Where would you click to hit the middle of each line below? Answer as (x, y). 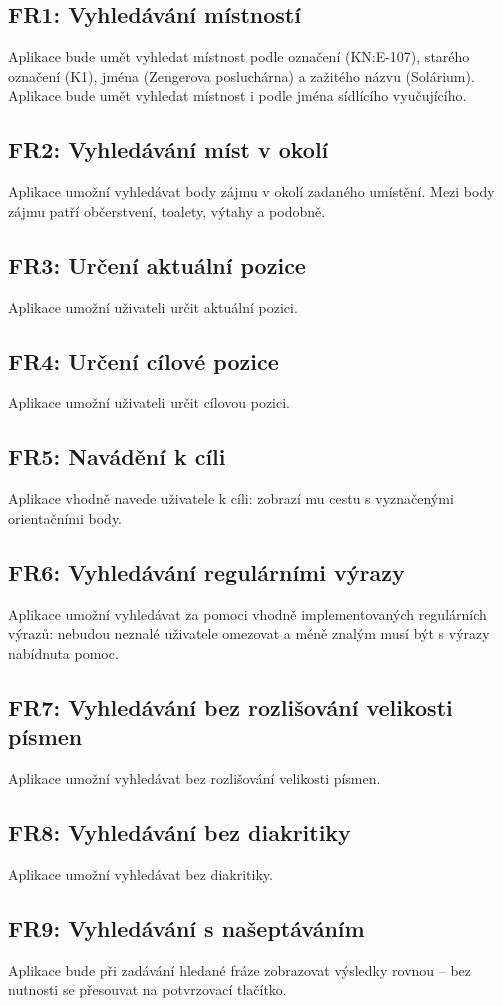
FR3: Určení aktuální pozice (157, 264)
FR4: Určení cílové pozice (143, 360)
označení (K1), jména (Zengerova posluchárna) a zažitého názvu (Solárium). (241, 75)
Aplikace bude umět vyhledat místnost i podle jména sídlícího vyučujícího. (237, 95)
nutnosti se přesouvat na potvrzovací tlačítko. (147, 989)
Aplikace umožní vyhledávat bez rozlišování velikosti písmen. (194, 777)
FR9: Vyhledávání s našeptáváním (186, 927)
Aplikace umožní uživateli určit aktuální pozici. (153, 306)
